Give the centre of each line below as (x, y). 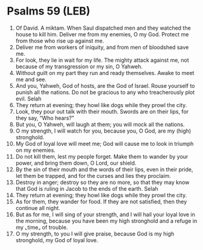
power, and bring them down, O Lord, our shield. (76, 163)
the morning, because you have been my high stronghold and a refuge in (106, 221)
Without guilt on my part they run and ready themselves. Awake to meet (105, 73)
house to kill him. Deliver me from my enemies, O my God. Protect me (102, 34)
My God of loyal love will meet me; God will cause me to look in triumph (105, 143)
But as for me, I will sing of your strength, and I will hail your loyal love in (105, 214)
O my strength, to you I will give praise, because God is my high (95, 234)
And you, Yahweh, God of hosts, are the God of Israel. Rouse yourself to (105, 85)
